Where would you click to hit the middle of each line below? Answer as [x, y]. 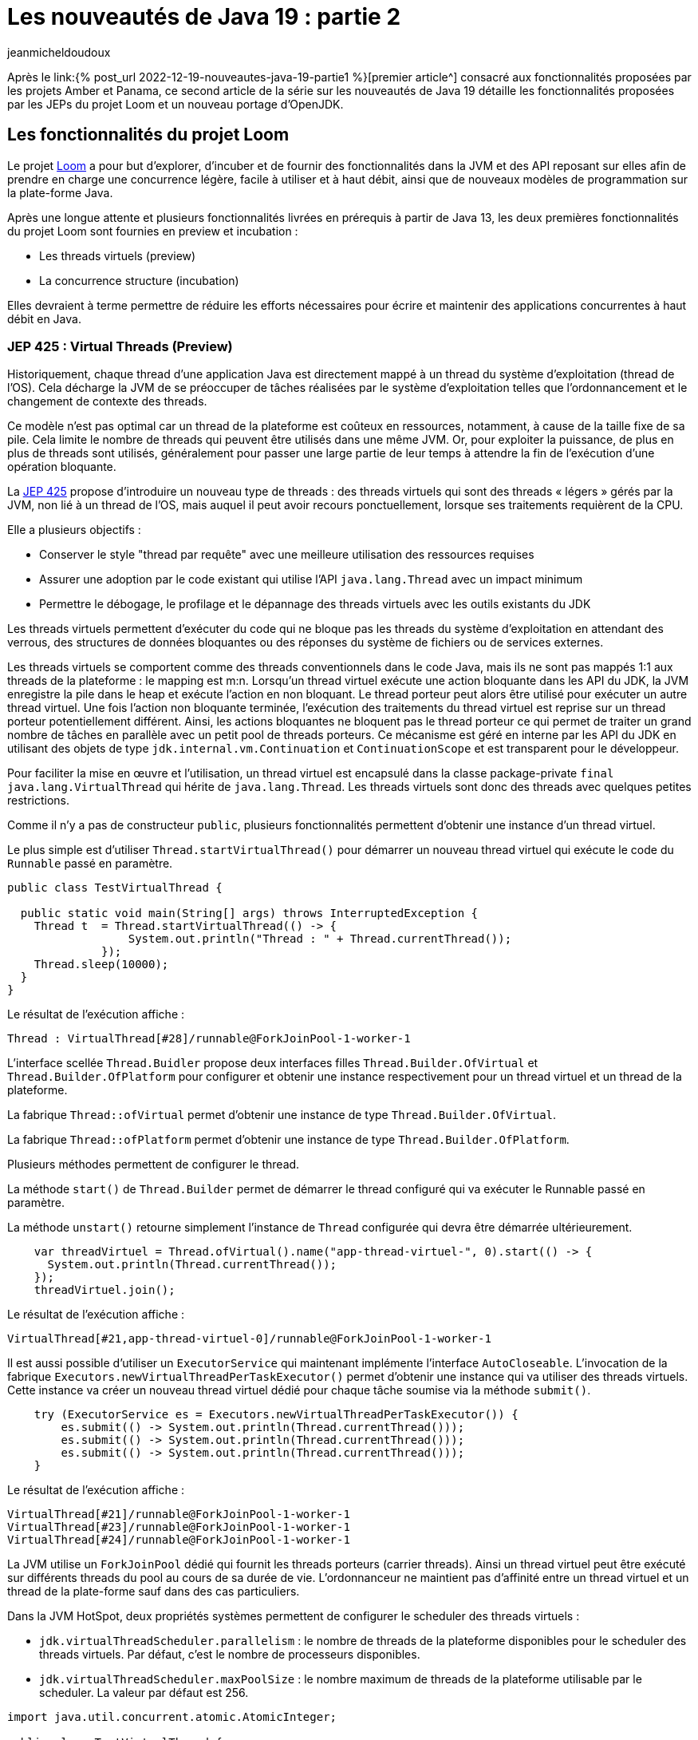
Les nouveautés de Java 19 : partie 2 [204, 17]
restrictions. [39, 801]
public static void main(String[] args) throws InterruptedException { [249, 913]
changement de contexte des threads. [107, 401]
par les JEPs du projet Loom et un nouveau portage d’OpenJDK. [175, 104]
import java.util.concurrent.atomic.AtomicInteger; [172, 1717]
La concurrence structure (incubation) [139, 280]
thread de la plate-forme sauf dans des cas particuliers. [154, 1592]
